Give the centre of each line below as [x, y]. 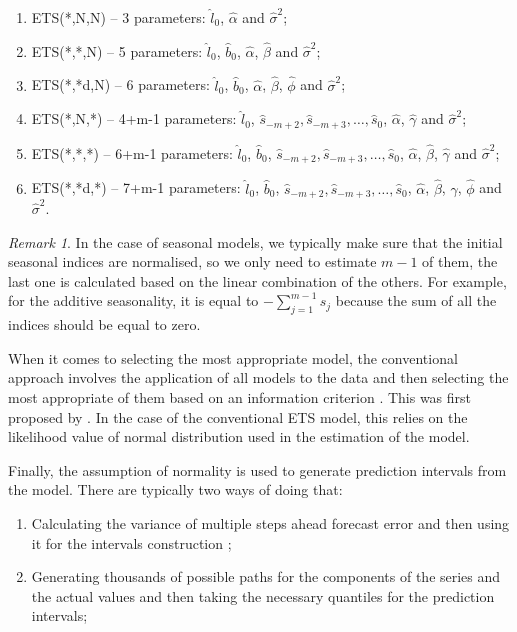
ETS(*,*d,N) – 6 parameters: [120, 84]
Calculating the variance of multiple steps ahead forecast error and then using [270, 522]
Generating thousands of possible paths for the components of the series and [266, 576]
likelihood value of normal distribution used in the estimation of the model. [239, 436]
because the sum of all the [416, 300]
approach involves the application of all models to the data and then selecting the [258, 377]
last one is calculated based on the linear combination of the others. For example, [257, 280]
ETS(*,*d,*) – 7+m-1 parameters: [136, 187]
